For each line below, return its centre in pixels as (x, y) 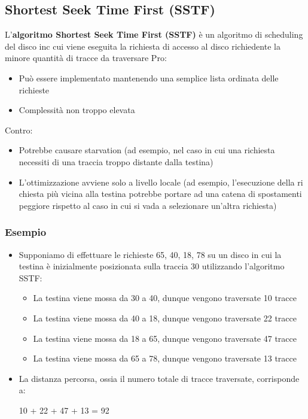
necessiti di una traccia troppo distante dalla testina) (116, 161)
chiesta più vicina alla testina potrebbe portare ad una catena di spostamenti (160, 194)
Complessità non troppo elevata (77, 110)
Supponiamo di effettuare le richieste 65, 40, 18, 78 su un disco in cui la (150, 254)
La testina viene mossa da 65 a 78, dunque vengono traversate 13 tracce (165, 358)
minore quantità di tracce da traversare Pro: (86, 58)
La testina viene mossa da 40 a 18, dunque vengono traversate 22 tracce (165, 318)
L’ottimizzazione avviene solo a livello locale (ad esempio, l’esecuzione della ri (161, 182)
